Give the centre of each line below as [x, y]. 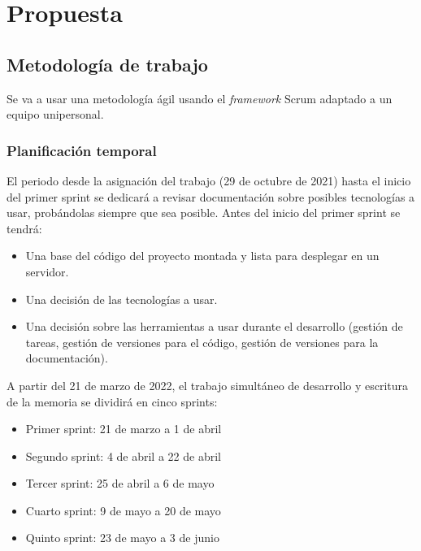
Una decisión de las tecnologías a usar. [122, 299]
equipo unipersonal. [55, 114]
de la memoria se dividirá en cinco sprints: [112, 401]
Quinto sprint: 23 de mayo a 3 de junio [122, 538]
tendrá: [24, 228]
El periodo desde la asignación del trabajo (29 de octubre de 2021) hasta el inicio [209, 180]
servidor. [47, 271]
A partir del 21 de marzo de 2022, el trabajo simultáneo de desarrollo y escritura [208, 385]
